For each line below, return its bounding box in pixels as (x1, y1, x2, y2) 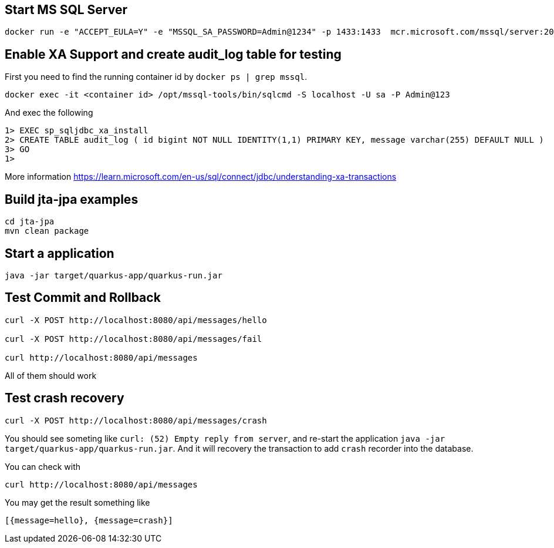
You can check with (5, 461, 81, 472)
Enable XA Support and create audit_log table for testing (5, 46, 342, 62)
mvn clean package (5, 226, 89, 236)
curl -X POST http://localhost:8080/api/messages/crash (5, 415, 267, 425)
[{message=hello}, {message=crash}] (5, 515, 173, 525)
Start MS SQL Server (5, 2, 127, 17)
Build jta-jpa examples (5, 191, 138, 207)
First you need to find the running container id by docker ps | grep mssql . (5, 72, 308, 82)
